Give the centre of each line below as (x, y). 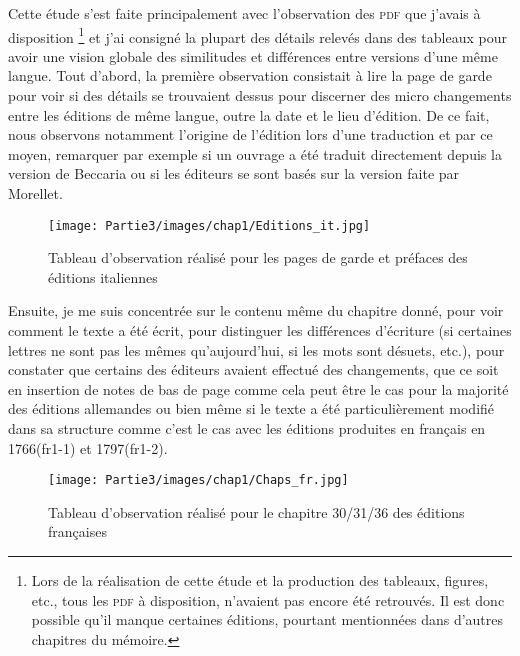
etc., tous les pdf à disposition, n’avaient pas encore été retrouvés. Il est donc (268, 599)
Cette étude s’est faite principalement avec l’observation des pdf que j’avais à (244, 13)
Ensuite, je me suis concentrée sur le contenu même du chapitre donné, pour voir (256, 310)
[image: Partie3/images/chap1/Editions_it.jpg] (209, 225)
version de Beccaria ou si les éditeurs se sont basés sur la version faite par (234, 173)
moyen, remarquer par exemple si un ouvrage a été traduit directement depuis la (255, 153)
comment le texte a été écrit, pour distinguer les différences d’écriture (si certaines (260, 330)
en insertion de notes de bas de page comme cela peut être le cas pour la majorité (258, 388)
